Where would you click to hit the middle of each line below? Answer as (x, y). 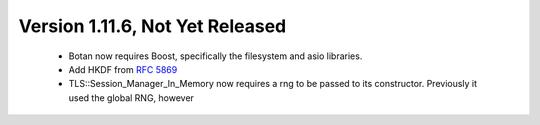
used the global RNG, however (131, 97)
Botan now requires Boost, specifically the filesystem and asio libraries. (215, 56)
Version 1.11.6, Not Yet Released (152, 26)
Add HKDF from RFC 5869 (123, 69)
